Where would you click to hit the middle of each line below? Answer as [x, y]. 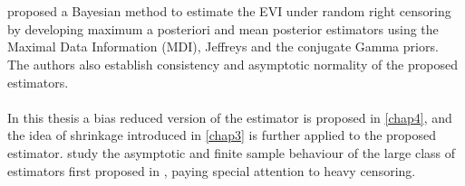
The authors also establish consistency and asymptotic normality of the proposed [232, 64]
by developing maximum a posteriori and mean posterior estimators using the [223, 28]
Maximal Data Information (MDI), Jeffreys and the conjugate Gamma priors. [223, 46]
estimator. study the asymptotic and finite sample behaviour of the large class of [232, 152]
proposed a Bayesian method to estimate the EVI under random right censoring [229, 11]
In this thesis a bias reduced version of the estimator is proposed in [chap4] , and [230, 117]
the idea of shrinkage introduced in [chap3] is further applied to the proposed [222, 135]
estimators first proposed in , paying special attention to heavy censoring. [212, 170]
